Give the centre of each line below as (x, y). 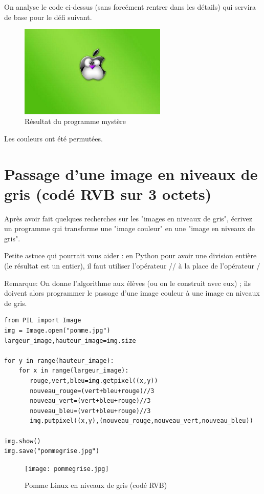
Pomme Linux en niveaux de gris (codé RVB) (96, 485)
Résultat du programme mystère (75, 121)
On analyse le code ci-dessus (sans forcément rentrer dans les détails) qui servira (130, 7)
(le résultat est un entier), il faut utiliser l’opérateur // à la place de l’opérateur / (132, 265)
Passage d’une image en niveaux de (131, 173)
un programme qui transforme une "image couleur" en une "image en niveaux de (130, 228)
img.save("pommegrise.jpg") (52, 451)
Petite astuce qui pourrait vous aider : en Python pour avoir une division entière (130, 255)
